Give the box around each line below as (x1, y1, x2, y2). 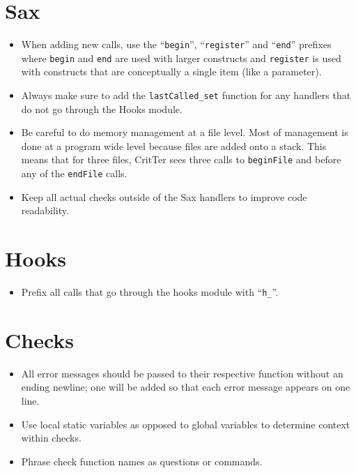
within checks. (21, 430, 82, 445)
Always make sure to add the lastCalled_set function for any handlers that (21, 88, 351, 103)
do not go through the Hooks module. (21, 101, 183, 116)
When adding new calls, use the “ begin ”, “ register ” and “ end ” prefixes (21, 37, 332, 52)
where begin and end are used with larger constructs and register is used (21, 50, 341, 65)
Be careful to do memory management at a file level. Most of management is (21, 125, 348, 140)
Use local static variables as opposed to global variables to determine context (21, 416, 350, 431)
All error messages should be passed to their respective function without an (21, 366, 343, 380)
